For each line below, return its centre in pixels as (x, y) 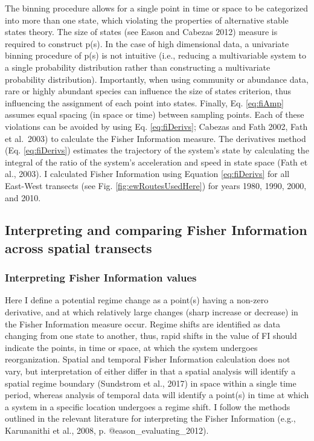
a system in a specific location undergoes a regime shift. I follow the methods (148, 406)
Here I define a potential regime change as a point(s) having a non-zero (137, 300)
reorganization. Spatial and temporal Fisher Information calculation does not (148, 359)
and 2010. (23, 197)
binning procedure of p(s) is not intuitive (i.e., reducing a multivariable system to (156, 55)
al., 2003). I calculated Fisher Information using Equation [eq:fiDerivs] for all (147, 174)
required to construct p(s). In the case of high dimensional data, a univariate (147, 43)
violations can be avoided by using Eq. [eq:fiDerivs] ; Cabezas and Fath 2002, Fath (156, 126)
